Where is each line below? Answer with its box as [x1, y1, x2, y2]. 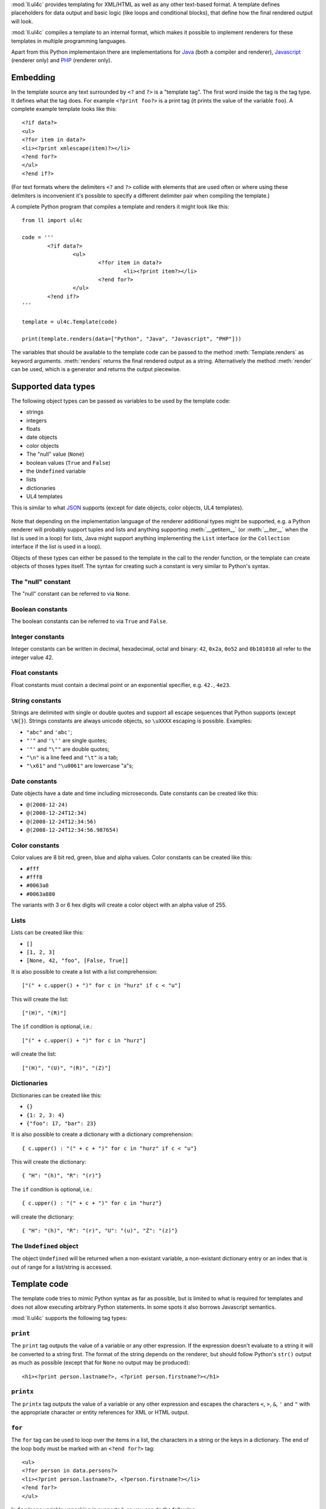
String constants [11, 696, 62, 704]
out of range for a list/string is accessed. [11, 1263, 112, 1271]
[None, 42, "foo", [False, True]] [26, 957, 129, 964]
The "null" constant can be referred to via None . [11, 590, 130, 598]
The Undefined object [11, 1242, 78, 1250]
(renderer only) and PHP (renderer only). [11, 57, 112, 64]
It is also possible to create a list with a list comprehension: [11, 968, 158, 975]
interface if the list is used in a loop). [11, 543, 102, 550]
